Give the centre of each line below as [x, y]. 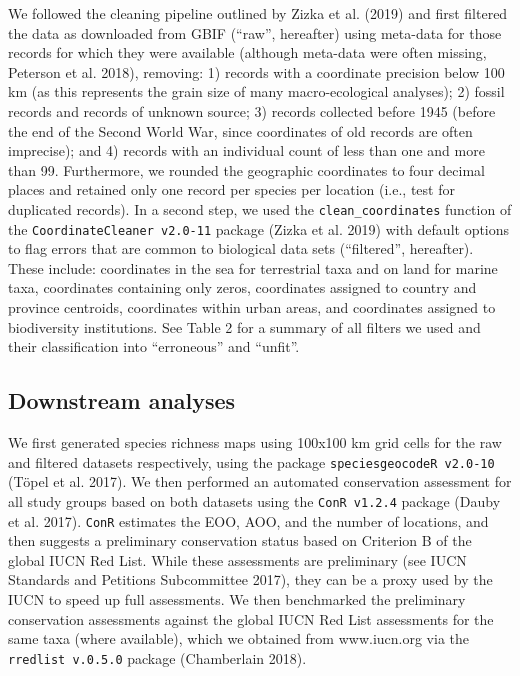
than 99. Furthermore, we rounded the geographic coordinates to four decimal [246, 169]
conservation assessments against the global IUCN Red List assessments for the [251, 618]
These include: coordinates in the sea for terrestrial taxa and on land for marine [253, 267]
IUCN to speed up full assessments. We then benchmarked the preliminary [237, 598]
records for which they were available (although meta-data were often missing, [247, 52]
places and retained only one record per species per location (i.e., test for [231, 189]
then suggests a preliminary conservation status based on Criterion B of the [240, 540]
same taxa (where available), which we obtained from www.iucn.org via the [239, 638]
